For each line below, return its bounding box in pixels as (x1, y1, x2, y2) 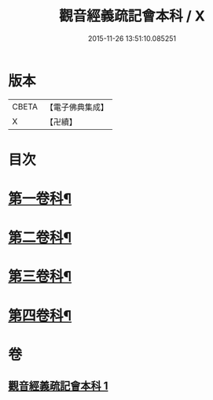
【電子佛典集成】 (45, 102, 108, 113)
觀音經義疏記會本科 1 (8, 380, 108, 393)
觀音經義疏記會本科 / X (58, 7, 206, 25)
